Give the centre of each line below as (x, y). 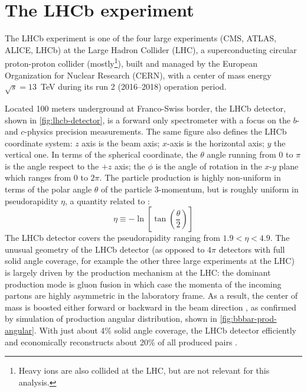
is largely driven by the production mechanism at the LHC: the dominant (138, 272)
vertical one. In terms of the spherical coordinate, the (101, 154)
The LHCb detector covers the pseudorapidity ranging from (112, 238)
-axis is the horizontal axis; (216, 143)
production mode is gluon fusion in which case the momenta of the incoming (143, 284)
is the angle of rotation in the (209, 166)
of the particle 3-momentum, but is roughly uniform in (200, 189)
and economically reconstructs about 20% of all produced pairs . (121, 342)
